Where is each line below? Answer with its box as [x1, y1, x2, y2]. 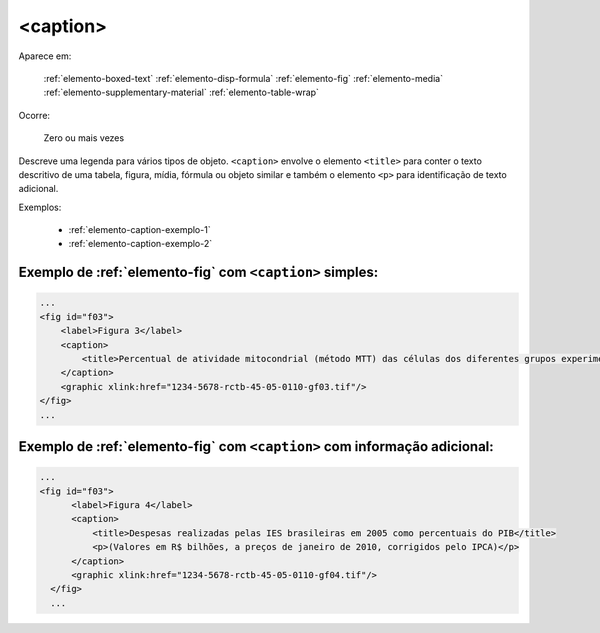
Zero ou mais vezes [43, 132, 125, 144]
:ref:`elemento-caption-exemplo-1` [68, 224, 211, 236]
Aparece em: [18, 50, 72, 62]
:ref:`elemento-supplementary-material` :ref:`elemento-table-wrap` [43, 86, 320, 99]
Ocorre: [18, 109, 50, 121]
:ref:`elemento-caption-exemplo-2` [68, 238, 213, 250]
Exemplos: [18, 201, 62, 213]
